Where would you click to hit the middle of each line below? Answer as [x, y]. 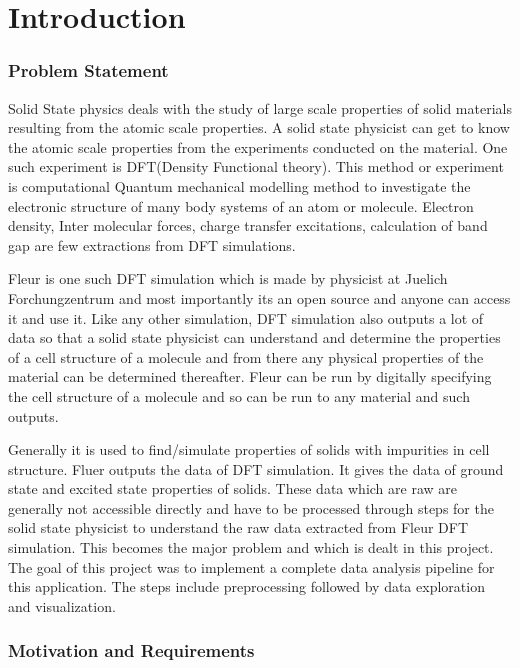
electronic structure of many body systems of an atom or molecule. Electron [241, 205]
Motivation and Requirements [131, 650]
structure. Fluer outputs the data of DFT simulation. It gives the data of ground [256, 468]
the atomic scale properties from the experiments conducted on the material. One [258, 146]
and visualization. [62, 605]
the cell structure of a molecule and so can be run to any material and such [239, 395]
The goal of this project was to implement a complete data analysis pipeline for [251, 566]
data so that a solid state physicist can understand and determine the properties [254, 337]
